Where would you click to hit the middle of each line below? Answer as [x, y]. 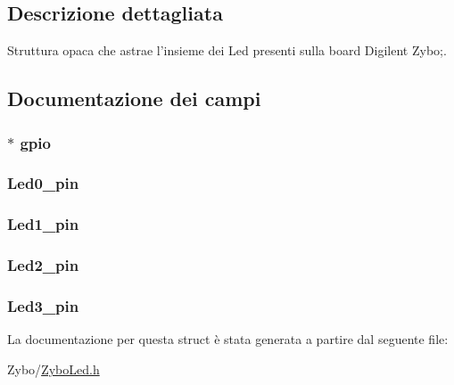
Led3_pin [43, 305]
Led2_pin [43, 265]
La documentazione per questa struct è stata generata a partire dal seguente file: [228, 339]
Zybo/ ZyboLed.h [54, 369]
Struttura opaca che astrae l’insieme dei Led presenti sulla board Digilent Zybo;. [227, 50]
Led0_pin [43, 183]
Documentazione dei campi [134, 98]
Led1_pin [43, 224]
